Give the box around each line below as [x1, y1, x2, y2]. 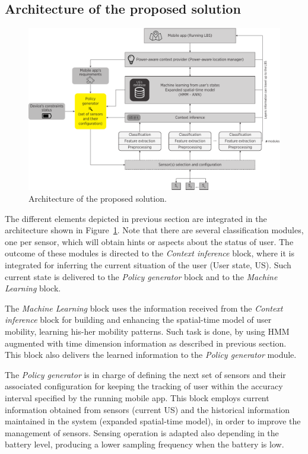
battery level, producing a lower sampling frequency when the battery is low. [5, 438, 284, 450]
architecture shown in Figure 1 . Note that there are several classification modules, [5, 224, 304, 236]
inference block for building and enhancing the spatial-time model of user [5, 313, 272, 326]
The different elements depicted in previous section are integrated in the [5, 212, 267, 224]
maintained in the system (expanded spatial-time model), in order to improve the [5, 415, 301, 427]
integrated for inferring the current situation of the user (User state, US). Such [5, 259, 291, 271]
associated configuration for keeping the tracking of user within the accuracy [5, 380, 283, 392]
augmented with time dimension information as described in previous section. [5, 336, 287, 349]
